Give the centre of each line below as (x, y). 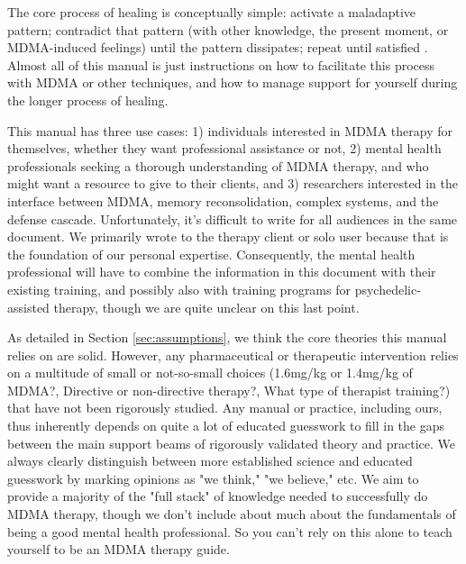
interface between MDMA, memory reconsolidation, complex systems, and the (223, 200)
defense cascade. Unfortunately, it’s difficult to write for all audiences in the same (233, 218)
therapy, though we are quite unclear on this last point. (206, 307)
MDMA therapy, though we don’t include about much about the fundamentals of (232, 514)
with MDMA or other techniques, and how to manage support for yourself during (233, 82)
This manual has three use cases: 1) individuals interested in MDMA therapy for (230, 130)
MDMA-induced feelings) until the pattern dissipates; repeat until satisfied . (218, 47)
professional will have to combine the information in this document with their (222, 272)
